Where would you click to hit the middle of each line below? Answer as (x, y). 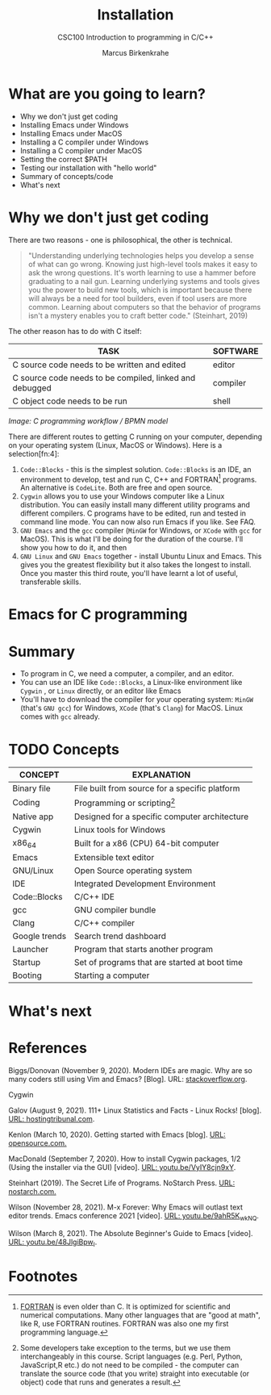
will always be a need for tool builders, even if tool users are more (138, 298)
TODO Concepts (64, 749)
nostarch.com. (32, 1191)
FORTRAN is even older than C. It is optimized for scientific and (125, 1306)
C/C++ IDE (94, 896)
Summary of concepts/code (67, 176)
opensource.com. (38, 1142)
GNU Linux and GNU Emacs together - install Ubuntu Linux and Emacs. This (141, 556)
